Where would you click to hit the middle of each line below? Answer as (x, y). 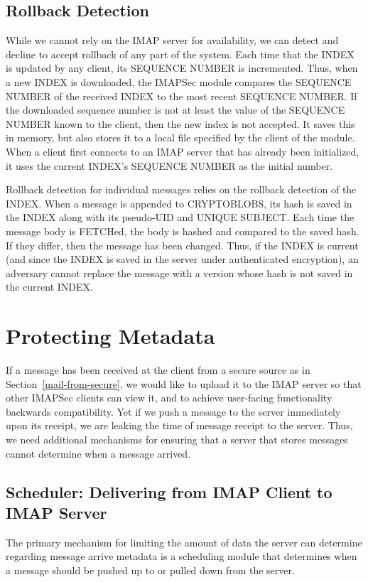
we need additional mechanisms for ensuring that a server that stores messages (177, 439)
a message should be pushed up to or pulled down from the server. (150, 570)
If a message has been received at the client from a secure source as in (158, 370)
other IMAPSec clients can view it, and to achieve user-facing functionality (169, 398)
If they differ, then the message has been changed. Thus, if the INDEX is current (182, 245)
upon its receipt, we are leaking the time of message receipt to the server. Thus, (179, 425)
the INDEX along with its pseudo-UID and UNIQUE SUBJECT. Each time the (180, 217)
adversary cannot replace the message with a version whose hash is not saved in (179, 273)
